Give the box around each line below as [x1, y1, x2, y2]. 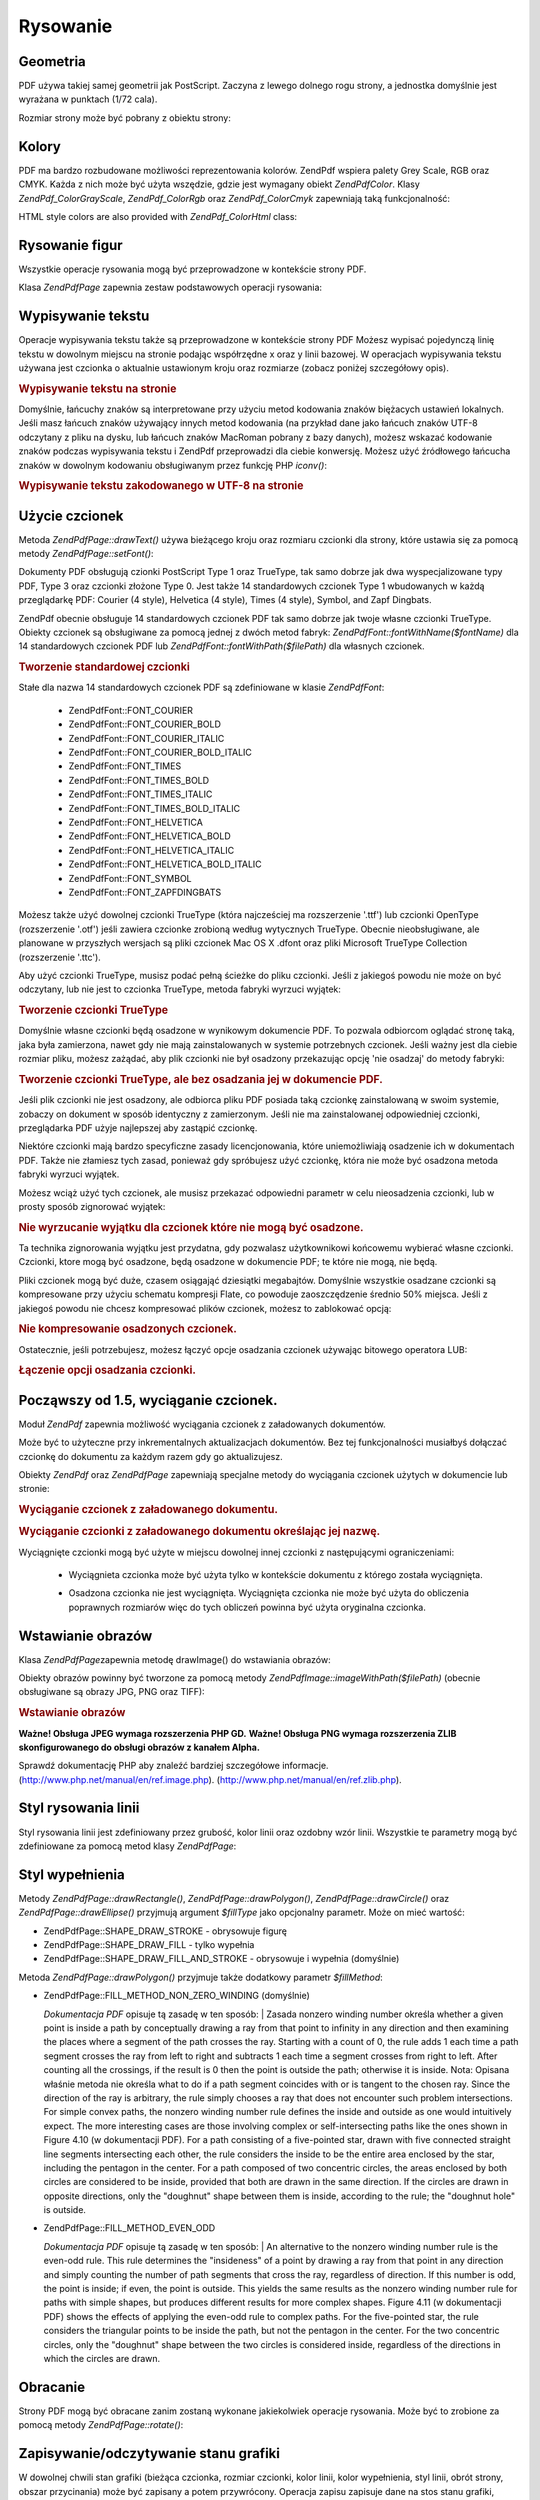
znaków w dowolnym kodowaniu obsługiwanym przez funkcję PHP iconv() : [18, 459, 327, 471]
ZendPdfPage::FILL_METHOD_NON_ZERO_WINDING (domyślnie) [43, 1990, 310, 2002]
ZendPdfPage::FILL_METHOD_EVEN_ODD [43, 2222, 216, 2234]
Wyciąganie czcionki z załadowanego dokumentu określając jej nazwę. [18, 1525, 381, 1539]
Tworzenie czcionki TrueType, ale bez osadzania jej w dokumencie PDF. [18, 1072, 384, 1086]
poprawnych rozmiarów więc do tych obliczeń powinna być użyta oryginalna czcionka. [68, 1601, 427, 1613]
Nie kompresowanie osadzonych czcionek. [18, 1322, 237, 1336]
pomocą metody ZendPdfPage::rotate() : [18, 2419, 184, 2431]
